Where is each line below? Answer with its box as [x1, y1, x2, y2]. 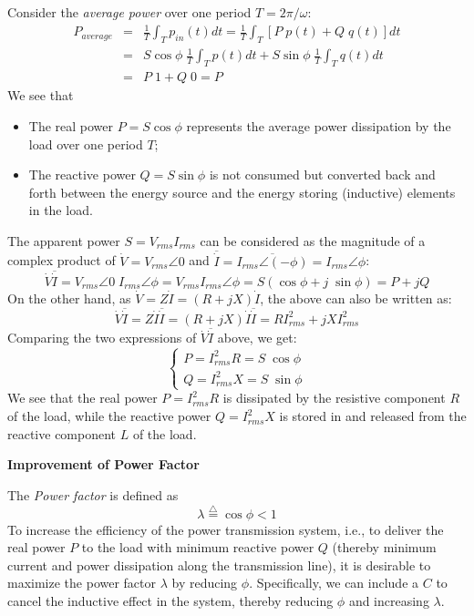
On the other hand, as [7, 288, 131, 307]
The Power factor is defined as [7, 485, 179, 504]
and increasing [348, 591, 429, 611]
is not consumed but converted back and [209, 165, 436, 184]
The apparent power [7, 231, 120, 250]
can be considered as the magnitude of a [200, 231, 426, 250]
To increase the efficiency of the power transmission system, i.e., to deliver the [7, 519, 444, 539]
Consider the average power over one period [7, 3, 252, 21]
